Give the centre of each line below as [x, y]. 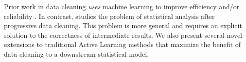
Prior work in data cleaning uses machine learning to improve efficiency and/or [122, 6]
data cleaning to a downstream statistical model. [77, 54]
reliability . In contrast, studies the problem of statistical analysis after [109, 16]
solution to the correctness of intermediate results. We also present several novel [123, 35]
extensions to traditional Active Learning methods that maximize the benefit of [123, 44]
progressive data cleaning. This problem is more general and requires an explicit [123, 25]
